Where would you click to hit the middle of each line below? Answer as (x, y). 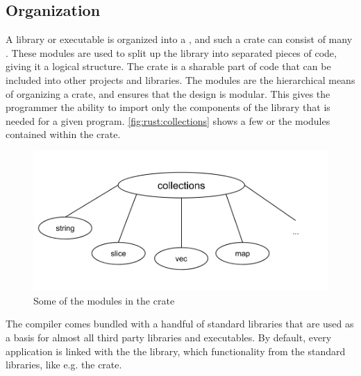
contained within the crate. (63, 134)
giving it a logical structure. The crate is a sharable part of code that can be (168, 66)
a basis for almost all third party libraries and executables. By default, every (169, 337)
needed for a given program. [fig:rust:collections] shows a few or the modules (168, 120)
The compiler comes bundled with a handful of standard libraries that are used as (180, 324)
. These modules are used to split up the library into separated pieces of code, (171, 52)
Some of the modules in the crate (104, 300)
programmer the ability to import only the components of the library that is (168, 107)
